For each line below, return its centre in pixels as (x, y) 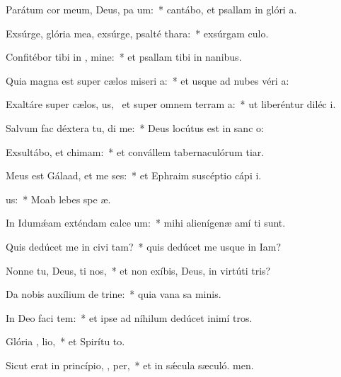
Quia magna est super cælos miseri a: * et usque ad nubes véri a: (148, 80)
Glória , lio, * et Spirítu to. (65, 341)
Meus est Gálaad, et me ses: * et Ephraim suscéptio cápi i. (134, 175)
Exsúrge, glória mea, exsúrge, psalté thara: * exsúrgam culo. (137, 33)
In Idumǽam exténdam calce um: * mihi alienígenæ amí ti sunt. (146, 223)
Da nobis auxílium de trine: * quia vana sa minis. (114, 294)
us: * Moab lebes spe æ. (58, 199)
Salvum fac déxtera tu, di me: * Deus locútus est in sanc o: (135, 127)
